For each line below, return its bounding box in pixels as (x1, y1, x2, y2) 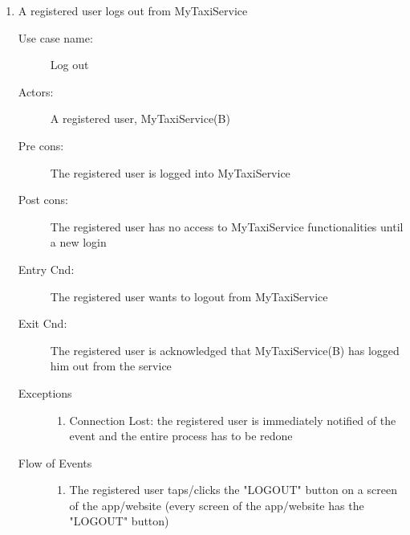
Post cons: (18, 191, 68, 208)
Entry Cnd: (18, 260, 75, 277)
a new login (50, 234, 107, 251)
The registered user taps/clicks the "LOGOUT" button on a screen (69, 481, 397, 498)
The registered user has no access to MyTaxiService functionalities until (50, 218, 404, 235)
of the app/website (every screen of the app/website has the (69, 496, 364, 513)
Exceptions (18, 384, 72, 401)
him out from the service (50, 357, 172, 374)
